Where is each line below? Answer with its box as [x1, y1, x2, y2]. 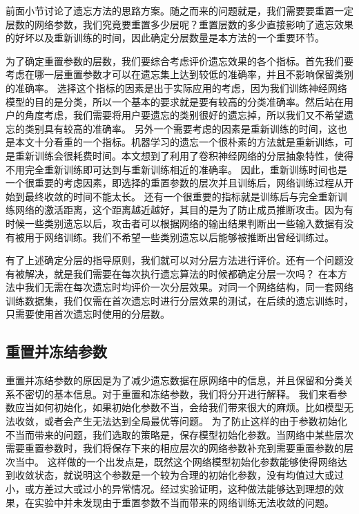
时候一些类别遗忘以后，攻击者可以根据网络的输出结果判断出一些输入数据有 [6, 216, 344, 230]
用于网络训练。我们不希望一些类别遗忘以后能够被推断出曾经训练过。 [24, 229, 334, 244]
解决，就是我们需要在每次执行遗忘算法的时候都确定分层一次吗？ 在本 [24, 266, 338, 280]
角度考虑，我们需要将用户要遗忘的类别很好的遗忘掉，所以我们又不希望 [24, 108, 344, 122]
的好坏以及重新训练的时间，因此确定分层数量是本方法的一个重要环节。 [6, 30, 324, 45]
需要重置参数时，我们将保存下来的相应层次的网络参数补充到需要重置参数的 [6, 441, 344, 455]
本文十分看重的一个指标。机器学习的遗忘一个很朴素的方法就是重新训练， [14, 135, 344, 149]
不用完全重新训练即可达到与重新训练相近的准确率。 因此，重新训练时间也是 [6, 162, 347, 176]
